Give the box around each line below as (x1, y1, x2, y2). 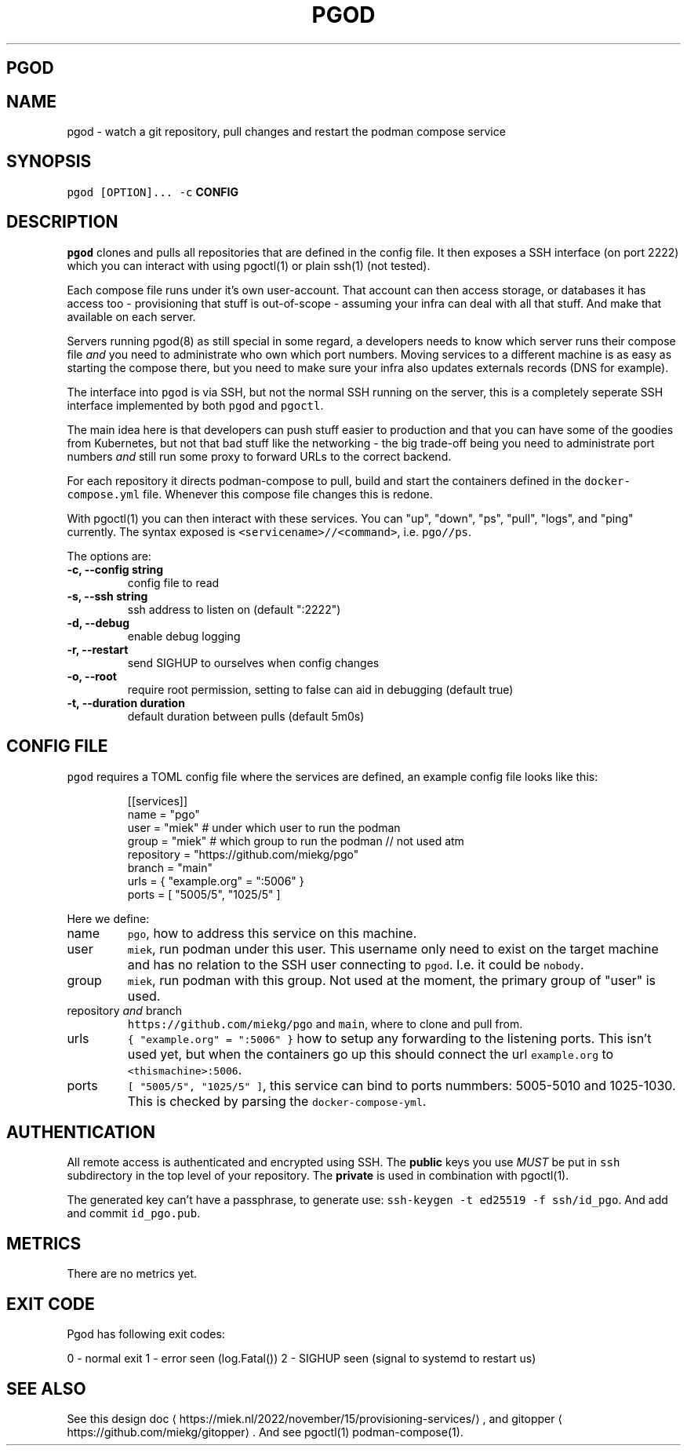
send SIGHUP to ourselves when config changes (127, 655, 380, 669)
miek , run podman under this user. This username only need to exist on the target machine (127, 940, 659, 957)
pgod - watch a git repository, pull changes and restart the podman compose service (67, 125, 506, 139)
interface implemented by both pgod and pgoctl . (67, 398, 324, 412)
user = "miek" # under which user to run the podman (127, 820, 401, 834)
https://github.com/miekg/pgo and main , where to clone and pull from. (127, 1016, 523, 1031)
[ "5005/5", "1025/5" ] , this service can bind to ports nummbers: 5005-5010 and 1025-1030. (127, 1077, 676, 1093)
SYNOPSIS (6, 151, 92, 172)
